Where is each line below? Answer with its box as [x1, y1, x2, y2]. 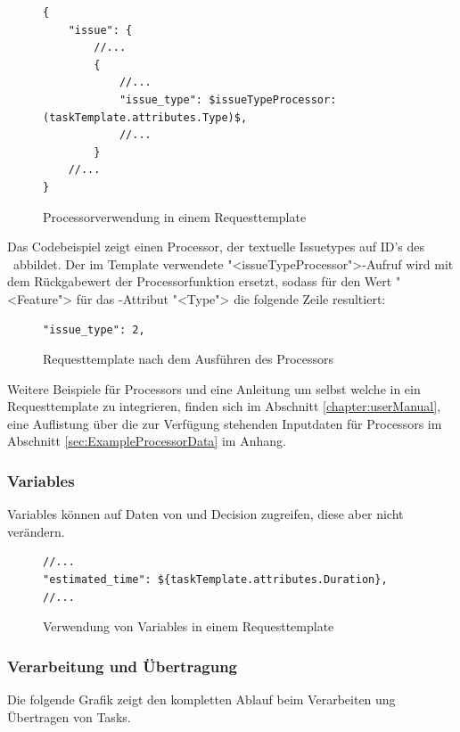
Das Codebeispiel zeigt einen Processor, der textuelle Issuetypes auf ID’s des [7, 237, 425, 256]
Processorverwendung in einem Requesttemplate [43, 207, 307, 226]
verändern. [7, 522, 65, 540]
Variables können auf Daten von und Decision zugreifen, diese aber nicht [7, 505, 404, 523]
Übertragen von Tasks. [7, 707, 131, 726]
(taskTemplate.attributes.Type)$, [43, 111, 248, 124]
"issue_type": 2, [43, 323, 145, 336]
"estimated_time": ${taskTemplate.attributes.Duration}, [43, 573, 388, 587]
